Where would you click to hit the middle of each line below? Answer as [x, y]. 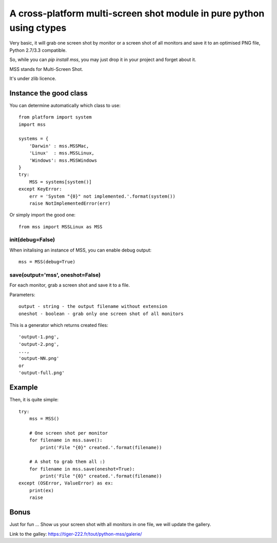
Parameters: [22, 295]
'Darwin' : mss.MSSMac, [59, 146]
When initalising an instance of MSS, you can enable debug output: [81, 250]
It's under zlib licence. [33, 78]
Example [24, 387]
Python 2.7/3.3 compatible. [38, 50]
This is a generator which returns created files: [59, 325]
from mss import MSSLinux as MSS [61, 227]
